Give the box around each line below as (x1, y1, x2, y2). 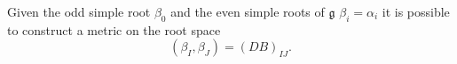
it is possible (382, 3, 450, 20)
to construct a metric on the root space (7, 20, 221, 39)
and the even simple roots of (170, 3, 325, 20)
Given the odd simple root (7, 3, 151, 20)
